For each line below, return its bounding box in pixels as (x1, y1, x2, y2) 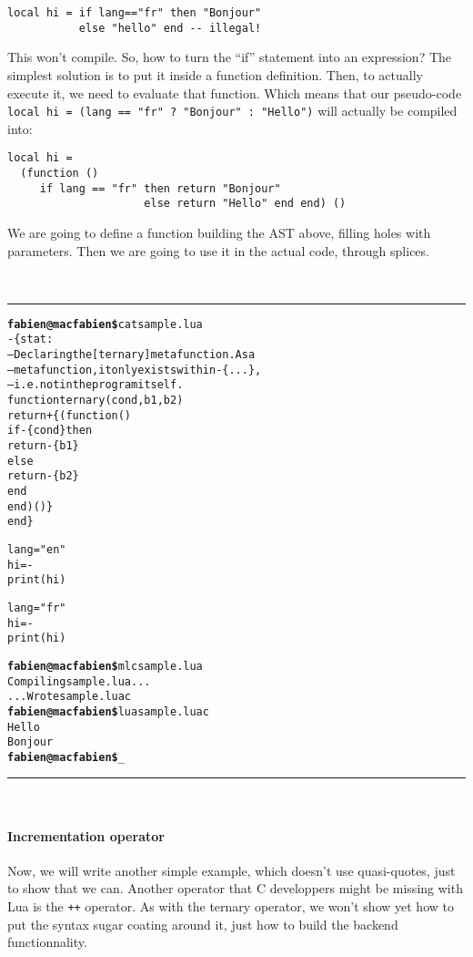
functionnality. (7, 932, 87, 952)
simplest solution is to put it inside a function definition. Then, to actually (7, 65, 423, 84)
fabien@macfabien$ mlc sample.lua (7, 659, 203, 673)
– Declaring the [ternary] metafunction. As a (7, 348, 256, 362)
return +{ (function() (7, 408, 132, 422)
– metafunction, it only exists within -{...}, (7, 363, 262, 376)
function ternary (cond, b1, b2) (7, 394, 184, 407)
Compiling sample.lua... (7, 674, 151, 688)
